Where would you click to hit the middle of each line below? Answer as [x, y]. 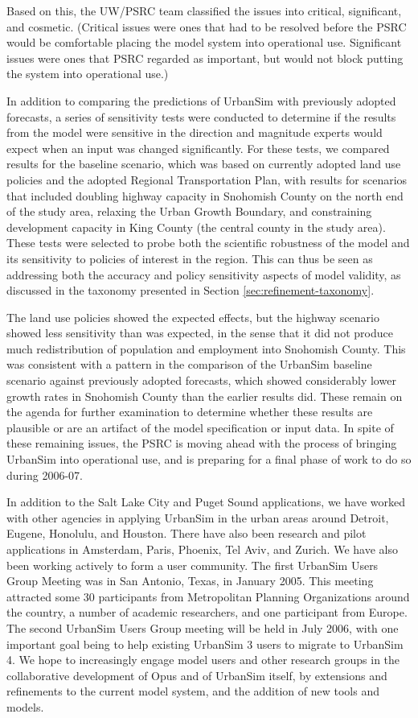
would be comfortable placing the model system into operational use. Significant [204, 42]
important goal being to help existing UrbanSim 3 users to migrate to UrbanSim [205, 644]
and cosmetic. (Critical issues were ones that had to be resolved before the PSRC [207, 26]
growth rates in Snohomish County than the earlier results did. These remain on [205, 396]
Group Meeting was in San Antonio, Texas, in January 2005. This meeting [190, 581]
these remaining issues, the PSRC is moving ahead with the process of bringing [202, 443]
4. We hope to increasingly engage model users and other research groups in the [203, 660]
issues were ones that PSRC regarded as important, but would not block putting [205, 58]
